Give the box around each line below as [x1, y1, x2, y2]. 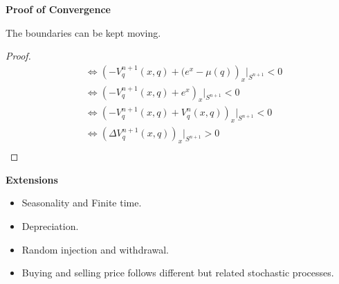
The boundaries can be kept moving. [6, 25, 161, 39]
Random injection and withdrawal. [21, 242, 169, 256]
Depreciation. [21, 218, 79, 233]
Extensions [6, 172, 58, 186]
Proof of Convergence [6, 2, 111, 16]
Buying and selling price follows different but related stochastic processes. [21, 265, 334, 280]
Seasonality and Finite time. [21, 195, 142, 210]
